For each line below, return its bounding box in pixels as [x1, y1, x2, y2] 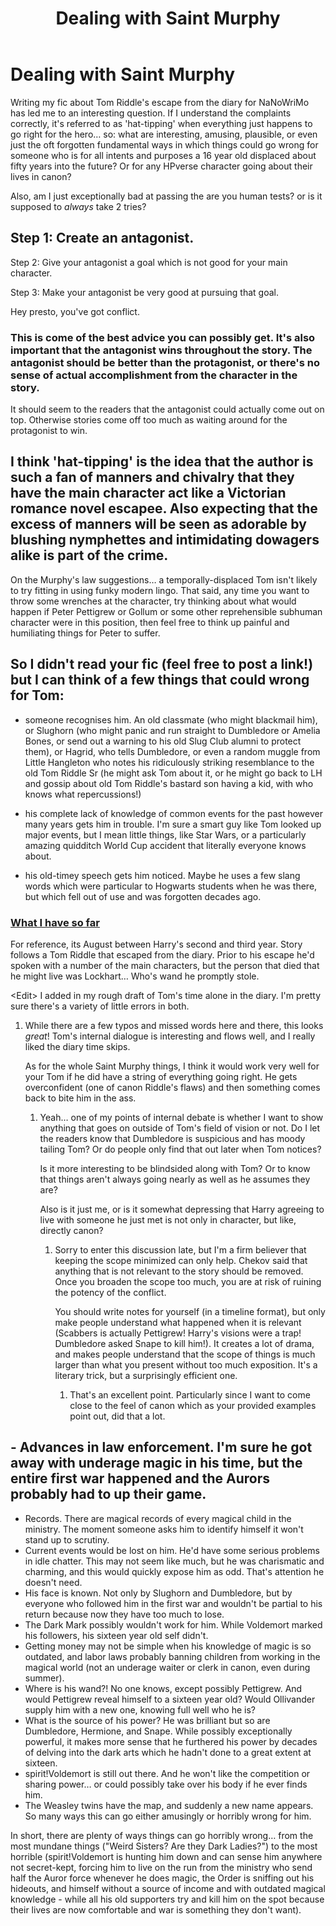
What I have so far [10, 915, 100, 929]
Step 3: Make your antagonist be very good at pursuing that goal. [10, 286, 279, 298]
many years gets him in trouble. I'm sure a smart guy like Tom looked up [24, 818, 322, 830]
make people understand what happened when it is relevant [54, 1316, 302, 1328]
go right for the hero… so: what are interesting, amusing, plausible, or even [10, 128, 318, 140]
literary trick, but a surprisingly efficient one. [54, 1369, 238, 1381]
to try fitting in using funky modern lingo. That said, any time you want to [10, 584, 310, 596]
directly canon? [39, 1224, 104, 1236]
